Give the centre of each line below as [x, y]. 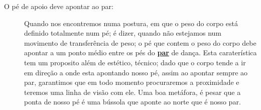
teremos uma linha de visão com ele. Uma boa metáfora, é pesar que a [133, 92]
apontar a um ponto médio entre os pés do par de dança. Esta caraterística [141, 52]
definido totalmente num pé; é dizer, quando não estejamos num [123, 33]
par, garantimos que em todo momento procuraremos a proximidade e [132, 82]
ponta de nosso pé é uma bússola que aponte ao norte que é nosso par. [133, 102]
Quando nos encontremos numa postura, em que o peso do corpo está [131, 23]
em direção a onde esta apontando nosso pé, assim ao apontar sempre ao [136, 72]
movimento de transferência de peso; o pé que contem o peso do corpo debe [140, 42]
